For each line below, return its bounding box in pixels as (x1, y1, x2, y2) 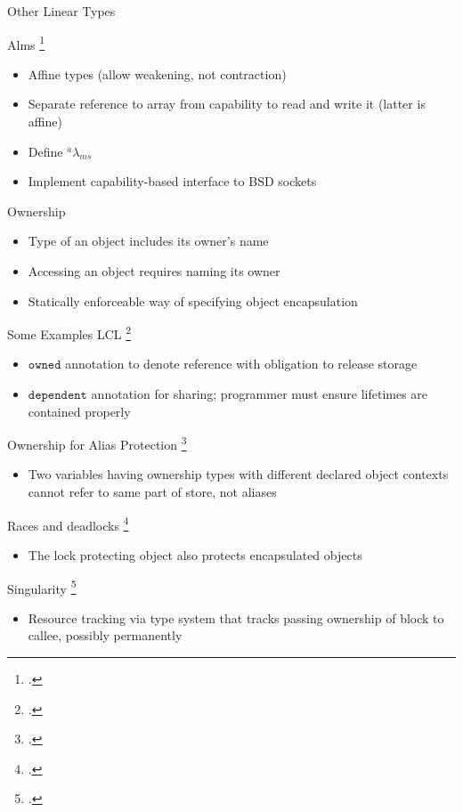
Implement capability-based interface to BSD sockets (28, 172, 317, 191)
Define (28, 142, 63, 160)
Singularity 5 (7, 576, 77, 597)
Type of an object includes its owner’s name (28, 231, 269, 250)
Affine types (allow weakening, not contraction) (28, 64, 287, 83)
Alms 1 (7, 32, 45, 53)
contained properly (28, 402, 131, 420)
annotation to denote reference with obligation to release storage (65, 354, 418, 373)
